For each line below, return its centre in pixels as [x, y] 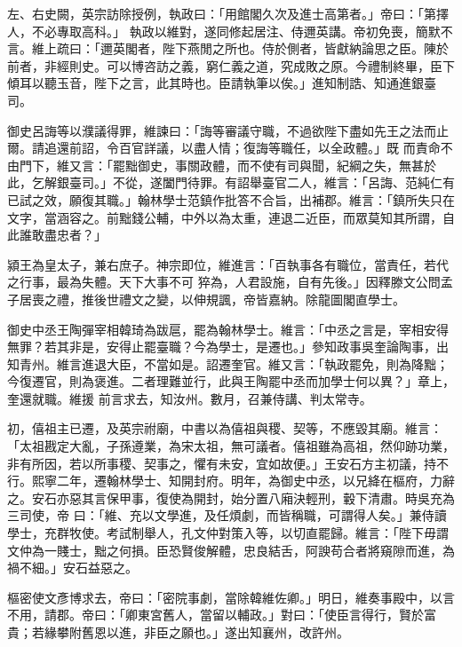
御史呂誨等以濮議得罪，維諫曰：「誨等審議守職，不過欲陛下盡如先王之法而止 [228, 130]
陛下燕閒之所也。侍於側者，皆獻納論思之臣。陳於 [305, 48]
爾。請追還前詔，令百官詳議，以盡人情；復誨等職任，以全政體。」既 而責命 [224, 148]
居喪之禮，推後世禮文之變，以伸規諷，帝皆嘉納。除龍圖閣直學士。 [212, 299]
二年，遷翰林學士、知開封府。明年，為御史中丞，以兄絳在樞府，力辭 [255, 481]
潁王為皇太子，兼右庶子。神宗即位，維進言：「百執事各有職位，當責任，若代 [228, 264]
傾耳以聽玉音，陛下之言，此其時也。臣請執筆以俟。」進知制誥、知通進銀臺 [222, 83]
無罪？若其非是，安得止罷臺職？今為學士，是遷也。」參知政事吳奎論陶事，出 [228, 347]
